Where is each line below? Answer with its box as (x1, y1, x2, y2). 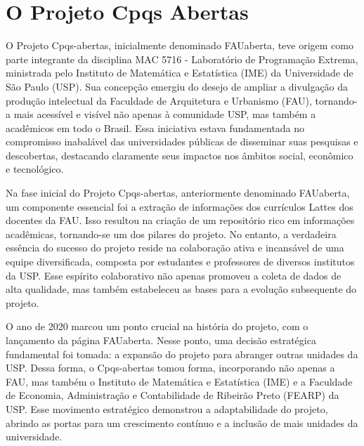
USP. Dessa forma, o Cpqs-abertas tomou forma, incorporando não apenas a (6, 360, 335, 375)
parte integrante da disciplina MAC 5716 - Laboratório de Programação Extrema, (6, 51, 358, 66)
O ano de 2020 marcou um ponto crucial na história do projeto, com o (6, 319, 308, 334)
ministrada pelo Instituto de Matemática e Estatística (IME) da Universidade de (6, 65, 353, 80)
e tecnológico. (6, 162, 64, 176)
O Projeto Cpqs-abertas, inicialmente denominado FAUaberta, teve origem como (6, 38, 353, 53)
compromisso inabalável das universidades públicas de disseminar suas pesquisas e (6, 134, 358, 149)
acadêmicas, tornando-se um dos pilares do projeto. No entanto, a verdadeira (6, 226, 337, 241)
